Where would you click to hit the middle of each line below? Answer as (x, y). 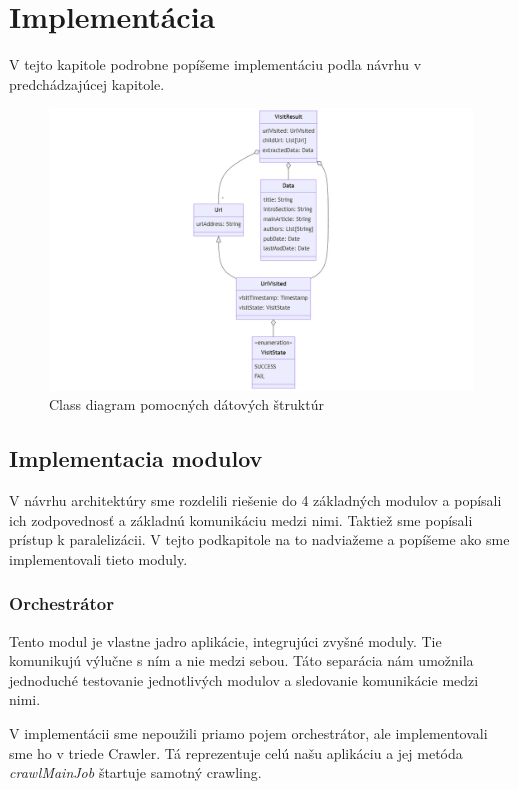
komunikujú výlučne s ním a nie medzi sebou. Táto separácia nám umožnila (241, 660)
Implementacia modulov (136, 458)
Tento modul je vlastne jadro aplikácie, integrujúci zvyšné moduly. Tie (225, 640)
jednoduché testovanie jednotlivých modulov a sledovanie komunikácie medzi (244, 679)
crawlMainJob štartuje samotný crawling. (135, 772)
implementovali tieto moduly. (98, 558)
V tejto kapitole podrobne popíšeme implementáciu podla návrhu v (215, 64)
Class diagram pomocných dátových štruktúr (186, 404)
